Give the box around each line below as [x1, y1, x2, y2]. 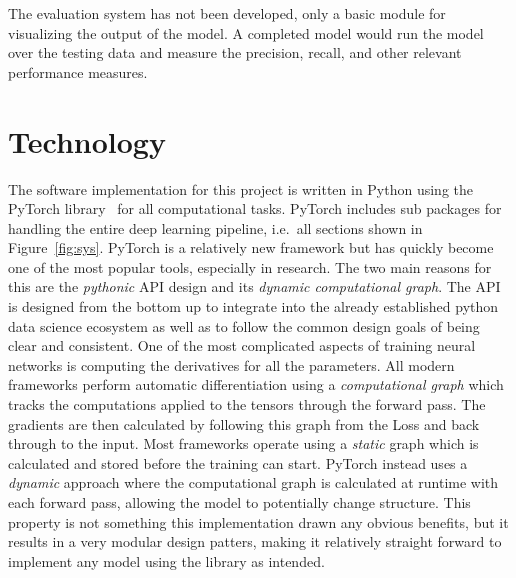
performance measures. [8, 61, 148, 82]
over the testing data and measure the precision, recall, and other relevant [8, 42, 462, 63]
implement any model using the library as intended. [8, 550, 325, 571]
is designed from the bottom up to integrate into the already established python [8, 296, 499, 317]
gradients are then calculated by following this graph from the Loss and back [8, 413, 480, 434]
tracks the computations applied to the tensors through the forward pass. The [8, 394, 486, 415]
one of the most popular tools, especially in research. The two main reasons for [8, 256, 492, 277]
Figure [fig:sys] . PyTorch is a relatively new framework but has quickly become [8, 237, 494, 258]
